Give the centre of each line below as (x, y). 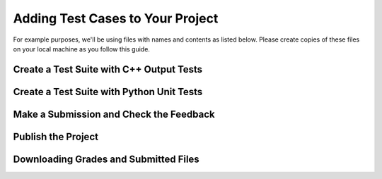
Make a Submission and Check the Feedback (114, 114)
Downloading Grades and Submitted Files (106, 159)
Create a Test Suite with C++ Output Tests (108, 69)
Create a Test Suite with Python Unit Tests (108, 92)
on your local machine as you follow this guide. (81, 49)
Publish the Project (56, 136)
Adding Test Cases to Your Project (116, 18)
